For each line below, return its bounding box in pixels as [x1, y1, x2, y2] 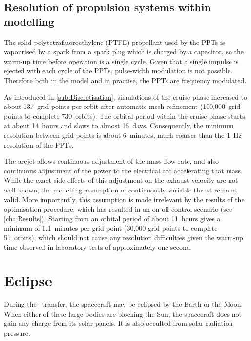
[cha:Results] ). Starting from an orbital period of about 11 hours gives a [4, 213, 221, 223]
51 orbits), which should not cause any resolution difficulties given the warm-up [4, 232, 243, 242]
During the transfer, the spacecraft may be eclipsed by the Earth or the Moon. [4, 299, 243, 309]
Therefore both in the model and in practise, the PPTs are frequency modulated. [4, 75, 247, 85]
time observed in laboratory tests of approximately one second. [4, 242, 192, 252]
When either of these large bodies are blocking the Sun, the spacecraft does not [4, 308, 242, 319]
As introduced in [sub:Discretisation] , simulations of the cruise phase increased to [4, 91, 248, 102]
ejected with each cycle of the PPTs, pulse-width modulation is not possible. [4, 65, 232, 76]
